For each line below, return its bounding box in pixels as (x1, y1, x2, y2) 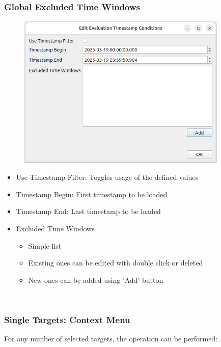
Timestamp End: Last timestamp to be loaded (16, 206, 161, 217)
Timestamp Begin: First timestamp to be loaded (16, 189, 168, 199)
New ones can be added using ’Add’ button (28, 274, 163, 285)
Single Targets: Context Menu (4, 313, 130, 326)
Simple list (28, 240, 62, 251)
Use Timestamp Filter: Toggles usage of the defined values (16, 172, 198, 182)
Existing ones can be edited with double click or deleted (28, 257, 203, 268)
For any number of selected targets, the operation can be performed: (4, 333, 218, 344)
